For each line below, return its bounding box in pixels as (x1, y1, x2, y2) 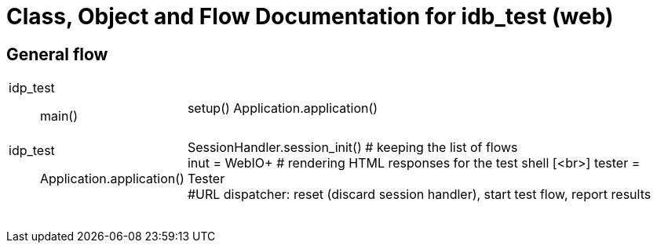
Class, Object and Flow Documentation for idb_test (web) (6, 3, 614, 30)
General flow (6, 44, 108, 64)
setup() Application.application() (187, 100, 378, 117)
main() (40, 108, 78, 125)
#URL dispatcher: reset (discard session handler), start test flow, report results (187, 186, 652, 203)
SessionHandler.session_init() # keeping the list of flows (187, 139, 518, 156)
